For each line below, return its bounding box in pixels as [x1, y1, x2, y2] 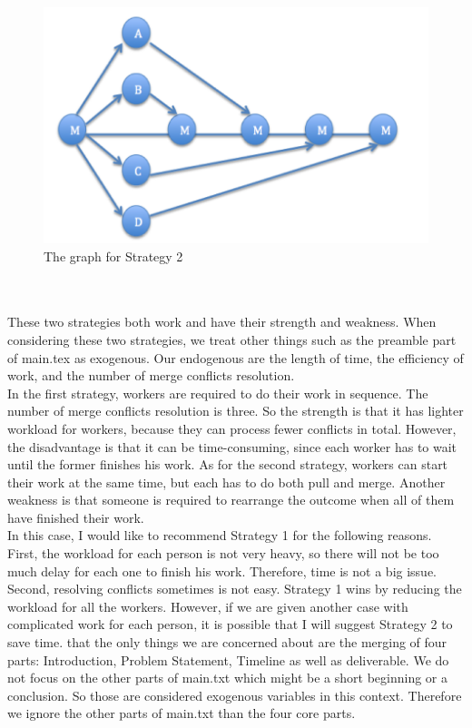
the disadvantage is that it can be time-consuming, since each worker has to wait [7, 437, 457, 456]
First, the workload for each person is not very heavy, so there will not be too [7, 544, 439, 563]
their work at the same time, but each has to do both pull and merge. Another [7, 472, 446, 491]
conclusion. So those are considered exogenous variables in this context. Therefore [7, 685, 462, 704]
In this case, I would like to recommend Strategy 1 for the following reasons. [7, 526, 432, 545]
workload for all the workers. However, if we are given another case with [7, 596, 408, 615]
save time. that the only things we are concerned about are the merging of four [7, 633, 447, 652]
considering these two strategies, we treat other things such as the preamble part [7, 330, 457, 349]
